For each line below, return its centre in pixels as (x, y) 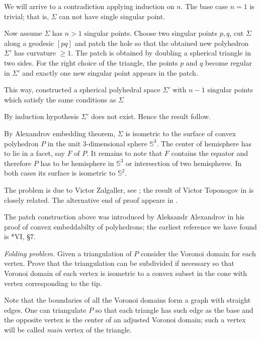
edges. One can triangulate (45, 309)
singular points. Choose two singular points (151, 33)
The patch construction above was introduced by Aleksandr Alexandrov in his (124, 217)
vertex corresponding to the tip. (53, 283)
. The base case (204, 6)
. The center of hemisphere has (204, 143)
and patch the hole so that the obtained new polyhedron (162, 43)
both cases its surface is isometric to (60, 173)
